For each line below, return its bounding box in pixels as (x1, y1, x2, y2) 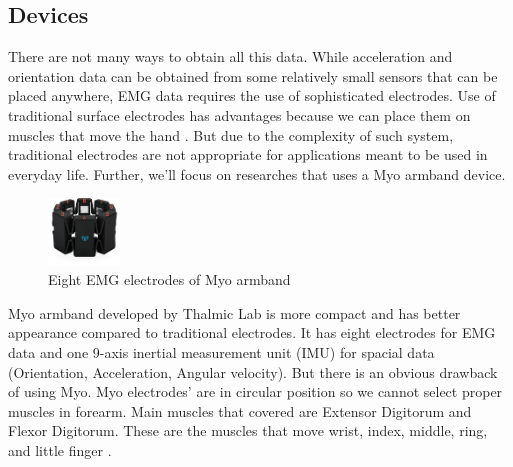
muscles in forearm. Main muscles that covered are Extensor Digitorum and (8, 400, 472, 421)
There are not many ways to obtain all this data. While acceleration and (8, 46, 453, 67)
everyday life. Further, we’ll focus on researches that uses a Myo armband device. (8, 163, 506, 184)
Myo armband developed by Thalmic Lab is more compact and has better (8, 302, 461, 323)
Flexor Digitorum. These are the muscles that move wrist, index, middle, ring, (8, 420, 488, 441)
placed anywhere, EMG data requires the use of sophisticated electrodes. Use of (8, 85, 496, 106)
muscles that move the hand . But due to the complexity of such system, (8, 124, 454, 145)
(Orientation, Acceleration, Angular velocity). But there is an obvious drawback (8, 361, 498, 382)
